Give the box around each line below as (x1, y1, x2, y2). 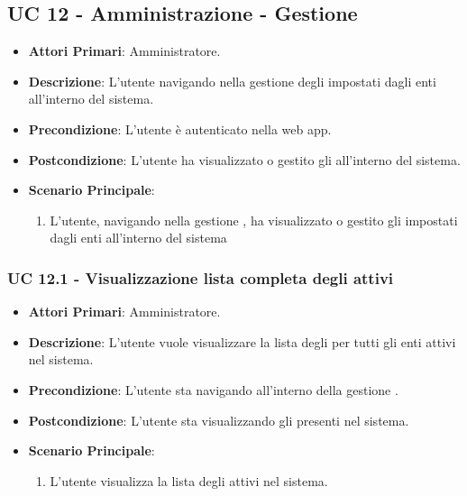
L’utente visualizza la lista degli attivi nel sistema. (50, 471, 328, 490)
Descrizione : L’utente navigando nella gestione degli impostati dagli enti (28, 71, 436, 90)
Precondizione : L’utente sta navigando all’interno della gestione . (28, 380, 398, 399)
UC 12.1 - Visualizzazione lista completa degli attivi (7, 266, 394, 289)
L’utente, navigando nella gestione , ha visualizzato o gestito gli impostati (50, 210, 458, 229)
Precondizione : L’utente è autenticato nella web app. (28, 119, 332, 138)
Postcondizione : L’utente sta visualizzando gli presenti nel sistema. (28, 410, 409, 429)
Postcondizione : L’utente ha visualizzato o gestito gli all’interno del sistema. (28, 150, 461, 169)
